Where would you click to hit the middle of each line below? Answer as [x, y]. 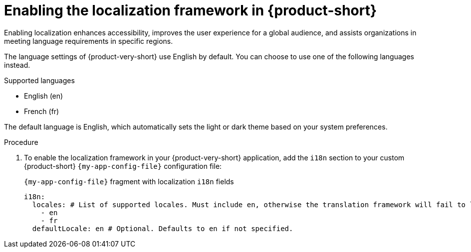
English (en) [44, 96]
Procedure [21, 142]
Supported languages [39, 80]
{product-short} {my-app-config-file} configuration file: [123, 166]
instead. [17, 65]
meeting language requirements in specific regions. [89, 41]
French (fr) [42, 111]
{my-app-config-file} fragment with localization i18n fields [129, 181]
